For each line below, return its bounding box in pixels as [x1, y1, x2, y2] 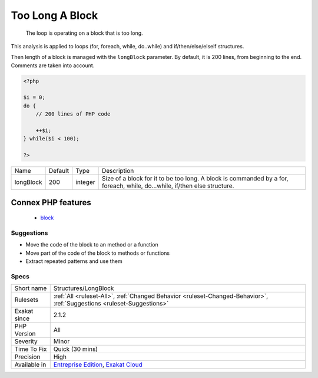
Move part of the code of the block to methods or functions [25, 249, 170, 257]
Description [101, 167, 134, 175]
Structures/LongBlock [53, 284, 114, 292]
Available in [14, 360, 47, 369]
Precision [14, 353, 41, 361]
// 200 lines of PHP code [35, 111, 111, 117]
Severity [14, 337, 38, 346]
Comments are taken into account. [11, 62, 95, 69]
